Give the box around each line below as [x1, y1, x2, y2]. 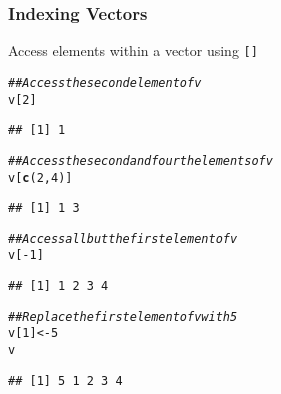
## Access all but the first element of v [8, 231, 238, 246]
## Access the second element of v [8, 75, 202, 90]
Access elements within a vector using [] [8, 40, 258, 61]
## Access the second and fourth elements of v [8, 153, 273, 168]
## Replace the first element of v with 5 [8, 309, 238, 324]
